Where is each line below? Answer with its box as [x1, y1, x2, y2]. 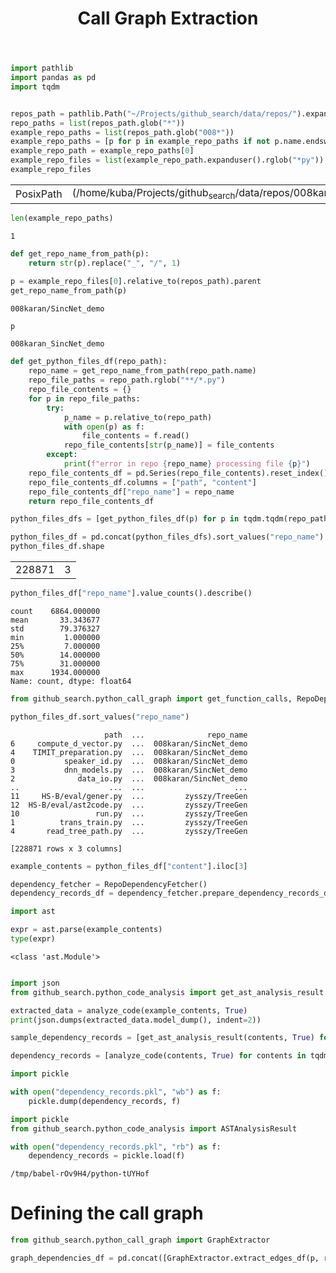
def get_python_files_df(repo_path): [10, 357, 168, 367]
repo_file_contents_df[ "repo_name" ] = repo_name [28, 487, 235, 497]
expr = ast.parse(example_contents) [10, 925, 163, 935]
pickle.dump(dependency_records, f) [28, 1096, 182, 1106]
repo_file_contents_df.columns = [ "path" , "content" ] [28, 477, 257, 487]
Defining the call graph [10, 1202, 204, 1225]
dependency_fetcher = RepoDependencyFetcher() [10, 879, 208, 889]
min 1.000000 [10, 632, 101, 642]
